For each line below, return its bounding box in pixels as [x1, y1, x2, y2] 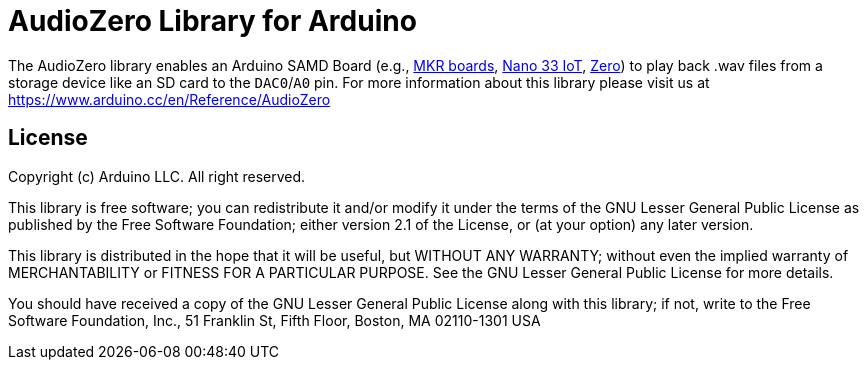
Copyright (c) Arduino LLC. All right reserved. [8, 167, 306, 185]
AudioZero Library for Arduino [8, 4, 417, 38]
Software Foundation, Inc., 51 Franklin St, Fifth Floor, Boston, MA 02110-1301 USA [8, 311, 541, 329]
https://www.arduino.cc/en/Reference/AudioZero [8, 90, 331, 108]
